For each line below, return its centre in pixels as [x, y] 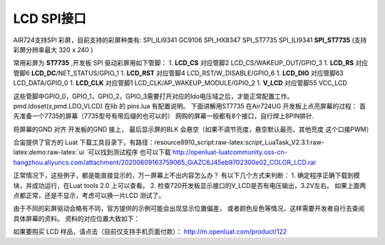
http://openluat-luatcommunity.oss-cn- [230, 152]
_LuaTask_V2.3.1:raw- [293, 142]
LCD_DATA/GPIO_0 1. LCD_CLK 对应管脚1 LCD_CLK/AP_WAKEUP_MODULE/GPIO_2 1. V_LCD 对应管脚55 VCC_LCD [180, 83]
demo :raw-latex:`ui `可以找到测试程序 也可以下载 [100, 152]
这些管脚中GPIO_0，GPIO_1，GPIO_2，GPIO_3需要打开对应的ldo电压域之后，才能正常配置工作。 [153, 96]
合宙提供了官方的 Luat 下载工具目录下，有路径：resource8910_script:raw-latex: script [138, 142]
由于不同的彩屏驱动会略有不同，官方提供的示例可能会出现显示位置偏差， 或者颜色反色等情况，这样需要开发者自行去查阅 [189, 209]
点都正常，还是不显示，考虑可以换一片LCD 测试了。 [89, 196]
